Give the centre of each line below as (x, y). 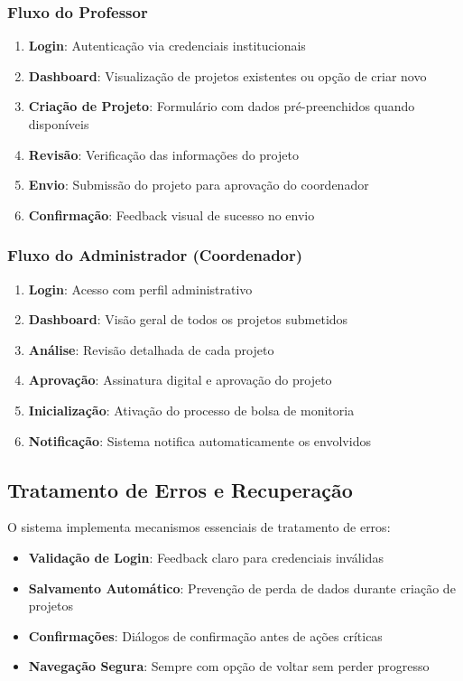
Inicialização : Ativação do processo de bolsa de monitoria (191, 410)
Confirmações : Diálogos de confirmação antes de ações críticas (205, 635)
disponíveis (59, 124)
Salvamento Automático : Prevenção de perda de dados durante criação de (242, 588)
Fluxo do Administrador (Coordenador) (155, 255)
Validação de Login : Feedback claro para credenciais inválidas (206, 557)
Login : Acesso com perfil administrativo (140, 289)
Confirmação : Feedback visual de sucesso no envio (171, 215)
